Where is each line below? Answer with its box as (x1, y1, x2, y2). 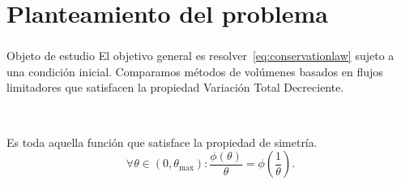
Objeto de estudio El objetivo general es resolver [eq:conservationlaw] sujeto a (6, 47, 395, 64)
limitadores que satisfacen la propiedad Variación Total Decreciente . (6, 79, 344, 96)
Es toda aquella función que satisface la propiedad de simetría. (6, 133, 318, 150)
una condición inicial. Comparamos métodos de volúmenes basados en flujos (6, 62, 383, 80)
